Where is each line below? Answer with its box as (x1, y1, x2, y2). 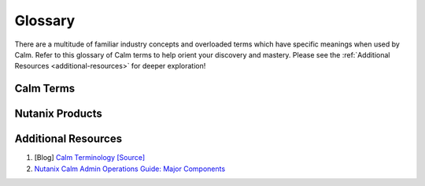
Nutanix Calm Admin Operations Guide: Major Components (34, 164, 226, 173)
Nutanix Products (14, 107, 102, 121)
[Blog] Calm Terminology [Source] (34, 153, 146, 162)
